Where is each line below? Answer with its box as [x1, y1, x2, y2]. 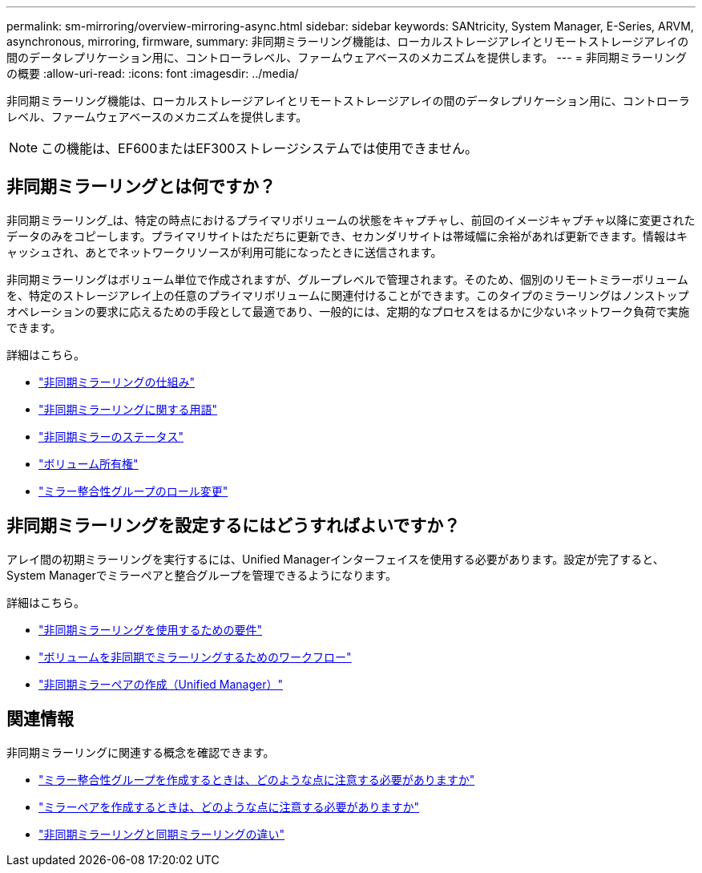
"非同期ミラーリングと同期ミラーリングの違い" [38, 827, 285, 841]
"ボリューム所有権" [38, 456, 139, 471]
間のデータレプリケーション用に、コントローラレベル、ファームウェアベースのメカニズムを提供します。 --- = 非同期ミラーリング [6, 51, 687, 64]
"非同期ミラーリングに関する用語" [38, 402, 218, 416]
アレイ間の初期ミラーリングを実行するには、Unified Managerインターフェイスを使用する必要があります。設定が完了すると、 [6, 552, 664, 566]
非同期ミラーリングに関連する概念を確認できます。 [6, 745, 275, 759]
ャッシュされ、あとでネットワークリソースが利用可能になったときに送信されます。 [6, 245, 442, 259]
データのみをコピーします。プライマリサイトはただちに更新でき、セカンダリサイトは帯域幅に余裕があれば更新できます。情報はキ [6, 228, 688, 243]
